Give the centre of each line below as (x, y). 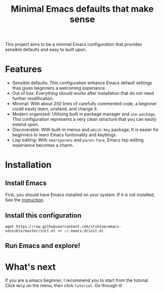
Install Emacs (26, 183)
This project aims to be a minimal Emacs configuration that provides (73, 45)
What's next (31, 267)
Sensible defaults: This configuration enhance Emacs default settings (82, 83)
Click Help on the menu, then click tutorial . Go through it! (64, 286)
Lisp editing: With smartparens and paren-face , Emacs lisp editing (78, 140)
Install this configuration (43, 215)
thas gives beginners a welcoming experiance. (59, 88)
